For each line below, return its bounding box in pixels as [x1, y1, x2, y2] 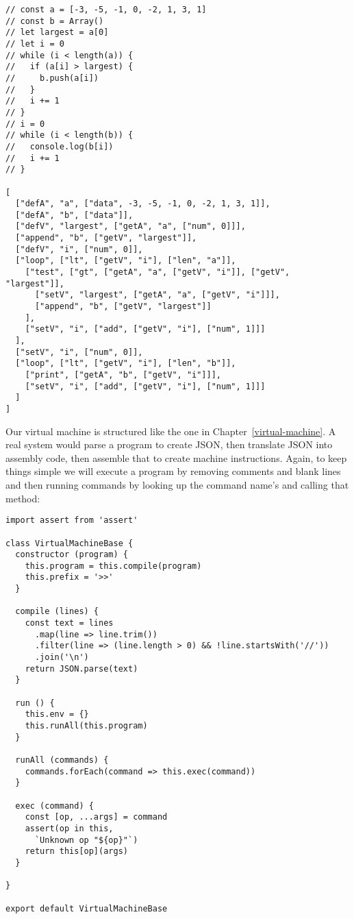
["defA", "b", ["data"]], [15, 210, 134, 220]
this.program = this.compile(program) [25, 561, 202, 571]
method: [5, 491, 40, 505]
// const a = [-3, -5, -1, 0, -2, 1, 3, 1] [5, 5, 207, 14]
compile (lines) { [15, 606, 99, 617]
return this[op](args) [25, 846, 128, 857]
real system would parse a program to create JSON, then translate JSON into [5, 437, 333, 452]
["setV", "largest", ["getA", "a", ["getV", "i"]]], [34, 290, 280, 300]
